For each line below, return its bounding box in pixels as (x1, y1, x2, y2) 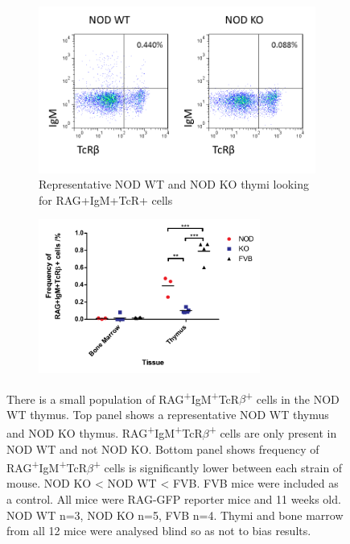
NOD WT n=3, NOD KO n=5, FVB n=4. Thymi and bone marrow (6, 506, 344, 523)
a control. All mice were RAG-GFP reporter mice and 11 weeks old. (6, 491, 341, 508)
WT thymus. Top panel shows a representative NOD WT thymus (6, 405, 329, 422)
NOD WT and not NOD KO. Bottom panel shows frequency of (6, 440, 319, 457)
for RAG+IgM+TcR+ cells (39, 191, 173, 208)
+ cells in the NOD (245, 388, 340, 407)
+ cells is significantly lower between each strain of (93, 457, 343, 475)
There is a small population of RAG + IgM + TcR (6, 388, 240, 407)
